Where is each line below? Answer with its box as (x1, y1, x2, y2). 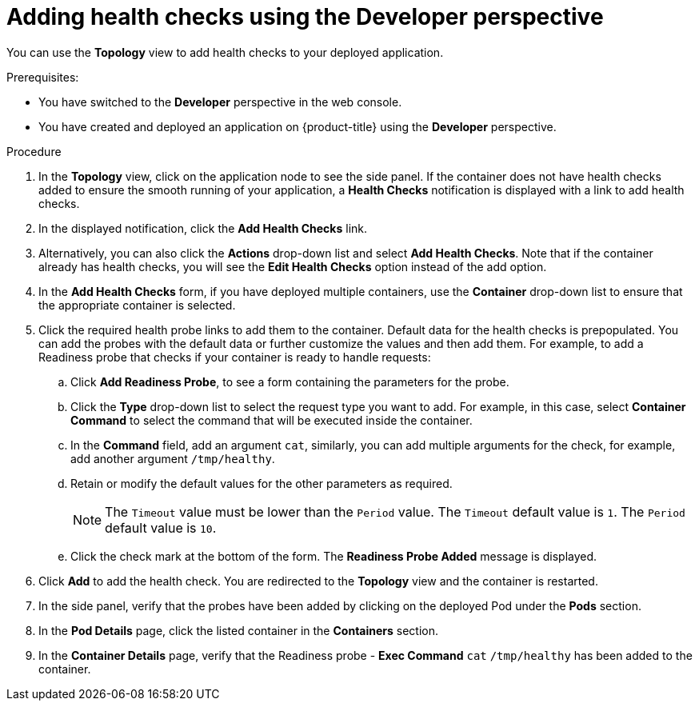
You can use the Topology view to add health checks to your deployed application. (6, 45, 444, 59)
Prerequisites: (6, 70, 79, 84)
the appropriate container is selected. (38, 298, 236, 312)
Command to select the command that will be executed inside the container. (70, 413, 473, 427)
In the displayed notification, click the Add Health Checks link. (38, 221, 368, 235)
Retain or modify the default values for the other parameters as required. (70, 476, 453, 490)
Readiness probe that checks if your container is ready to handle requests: (38, 350, 431, 364)
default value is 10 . (105, 519, 217, 536)
